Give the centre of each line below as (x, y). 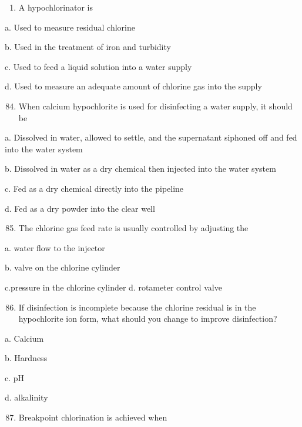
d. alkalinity (26, 397)
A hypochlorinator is (56, 7)
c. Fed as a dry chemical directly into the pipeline (94, 188)
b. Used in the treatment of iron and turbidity (88, 47)
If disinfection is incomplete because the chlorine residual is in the (137, 307)
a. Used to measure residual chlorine (70, 27)
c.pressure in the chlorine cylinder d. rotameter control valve (113, 287)
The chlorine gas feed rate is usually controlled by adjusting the (133, 228)
